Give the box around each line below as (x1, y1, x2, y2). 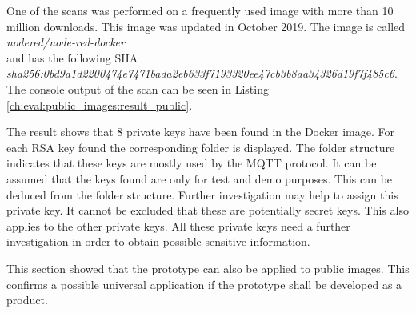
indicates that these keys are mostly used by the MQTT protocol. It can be (6, 154, 377, 171)
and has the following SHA (6, 49, 138, 66)
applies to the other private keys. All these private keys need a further (6, 217, 350, 234)
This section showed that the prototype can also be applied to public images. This (6, 259, 410, 276)
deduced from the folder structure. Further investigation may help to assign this (6, 186, 398, 203)
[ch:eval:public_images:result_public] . (6, 96, 193, 113)
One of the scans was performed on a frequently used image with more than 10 (6, 2, 394, 18)
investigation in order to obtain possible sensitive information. (6, 233, 310, 250)
